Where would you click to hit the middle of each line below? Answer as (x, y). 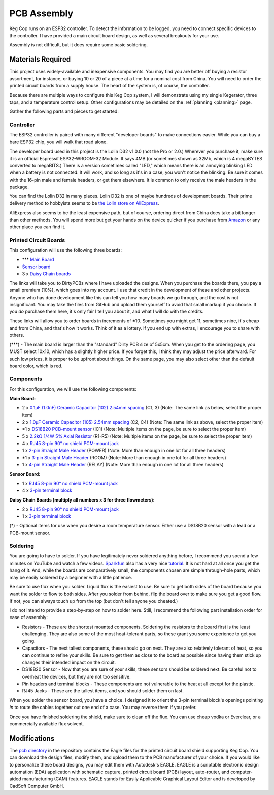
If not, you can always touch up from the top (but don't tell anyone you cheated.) (94, 601)
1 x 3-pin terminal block (46, 516)
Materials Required (40, 59)
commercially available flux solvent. (47, 724)
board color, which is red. (36, 366)
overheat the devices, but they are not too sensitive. (77, 676)
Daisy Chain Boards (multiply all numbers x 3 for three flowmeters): (82, 500)
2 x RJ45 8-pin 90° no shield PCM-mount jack (71, 509)
